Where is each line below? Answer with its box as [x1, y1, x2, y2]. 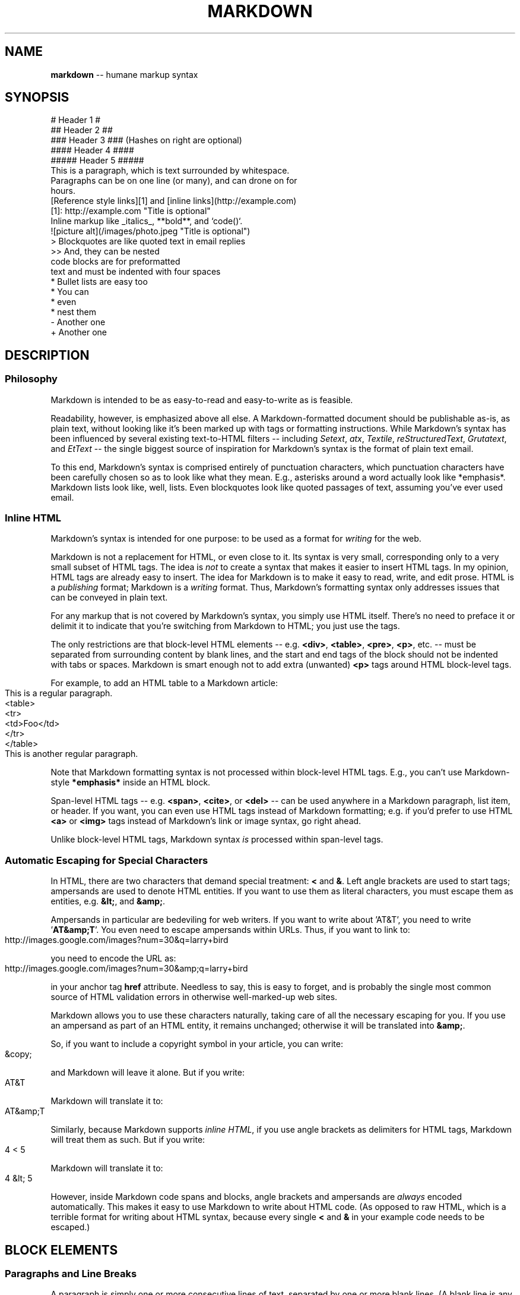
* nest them [50, 307, 96, 318]
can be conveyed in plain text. [50, 592, 168, 603]
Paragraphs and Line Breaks [5, 1268, 137, 1280]
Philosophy [5, 373, 58, 385]
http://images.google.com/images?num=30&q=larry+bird [5, 935, 229, 945]
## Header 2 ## [50, 125, 113, 136]
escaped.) [50, 1222, 90, 1233]
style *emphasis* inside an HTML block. [50, 777, 211, 788]
